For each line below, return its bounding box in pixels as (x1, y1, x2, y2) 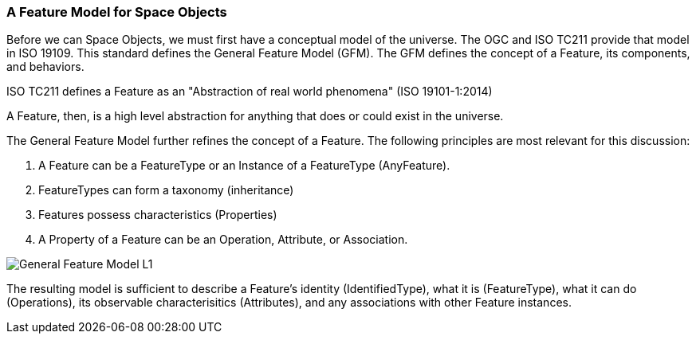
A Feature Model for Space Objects (6, 4, 227, 20)
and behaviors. (6, 60, 85, 74)
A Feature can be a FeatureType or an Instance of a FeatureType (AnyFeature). (38, 158, 450, 173)
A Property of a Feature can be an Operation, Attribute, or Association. (38, 233, 408, 247)
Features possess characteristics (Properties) (38, 208, 277, 222)
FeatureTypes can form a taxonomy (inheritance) (38, 183, 294, 197)
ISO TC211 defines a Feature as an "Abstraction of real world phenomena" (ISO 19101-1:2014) (6, 84, 493, 99)
